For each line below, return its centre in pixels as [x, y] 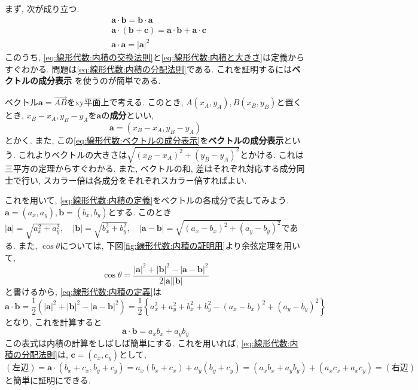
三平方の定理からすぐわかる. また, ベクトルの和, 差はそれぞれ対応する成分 [151, 168]
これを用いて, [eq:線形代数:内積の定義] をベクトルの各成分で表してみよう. [147, 200]
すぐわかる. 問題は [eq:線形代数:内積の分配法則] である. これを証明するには [149, 68]
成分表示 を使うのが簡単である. [99, 80]
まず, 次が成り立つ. [42, 8]
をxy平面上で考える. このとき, [125, 102]
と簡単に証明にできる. [48, 380]
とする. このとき [140, 211]
